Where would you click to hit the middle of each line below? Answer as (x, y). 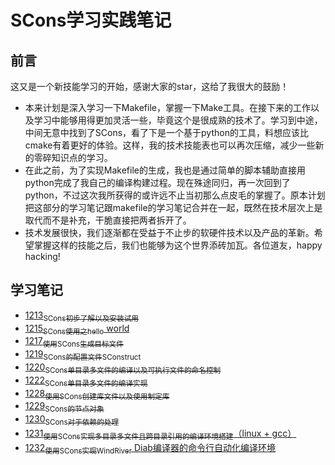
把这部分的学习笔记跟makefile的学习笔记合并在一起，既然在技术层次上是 (173, 207)
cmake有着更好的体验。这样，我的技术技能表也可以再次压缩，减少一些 (170, 145)
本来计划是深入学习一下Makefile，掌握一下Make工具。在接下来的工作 (167, 107)
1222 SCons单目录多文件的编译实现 (86, 381)
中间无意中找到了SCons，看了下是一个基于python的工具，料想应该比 (166, 132)
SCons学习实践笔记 (91, 20)
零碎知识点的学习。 (73, 157)
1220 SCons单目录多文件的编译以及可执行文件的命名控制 (123, 368)
